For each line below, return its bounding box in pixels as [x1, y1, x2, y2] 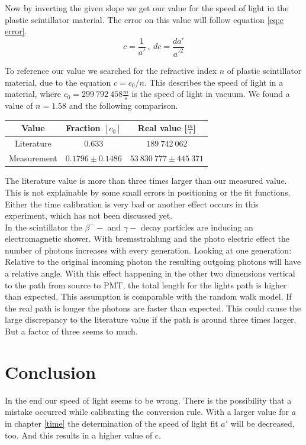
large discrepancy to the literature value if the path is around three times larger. [5, 313, 297, 326]
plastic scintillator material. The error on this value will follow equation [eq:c [5, 13, 284, 25]
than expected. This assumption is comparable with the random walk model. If [5, 290, 292, 303]
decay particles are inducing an [140, 220, 253, 233]
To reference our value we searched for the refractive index [5, 64, 217, 77]
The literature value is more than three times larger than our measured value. [5, 174, 287, 187]
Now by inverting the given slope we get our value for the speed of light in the [5, 2, 289, 14]
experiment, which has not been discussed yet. [5, 209, 173, 222]
